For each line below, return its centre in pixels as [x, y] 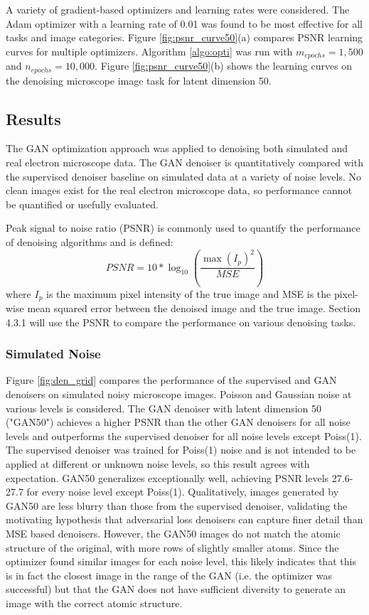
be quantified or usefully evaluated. [82, 204]
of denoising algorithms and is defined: [90, 242]
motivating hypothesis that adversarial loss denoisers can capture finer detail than [184, 519]
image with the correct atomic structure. [94, 603]
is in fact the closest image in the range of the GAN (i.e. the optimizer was [169, 575]
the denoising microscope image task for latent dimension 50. [139, 80]
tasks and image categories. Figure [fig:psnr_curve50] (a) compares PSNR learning [184, 37]
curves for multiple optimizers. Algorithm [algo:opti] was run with [149, 51]
